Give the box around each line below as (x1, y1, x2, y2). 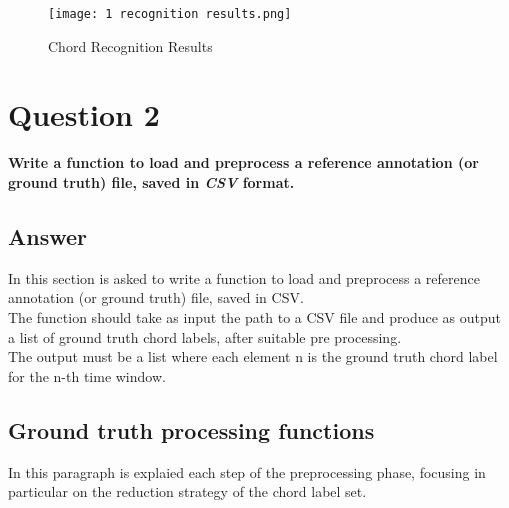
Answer (8, 220, 88, 251)
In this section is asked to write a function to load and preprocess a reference (8, 267, 480, 288)
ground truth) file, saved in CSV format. (8, 171, 295, 192)
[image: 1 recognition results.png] (48, 7, 292, 21)
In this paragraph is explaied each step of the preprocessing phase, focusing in (8, 461, 486, 482)
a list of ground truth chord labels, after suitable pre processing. (8, 326, 402, 347)
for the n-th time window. (8, 365, 166, 386)
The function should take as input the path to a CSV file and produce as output (8, 306, 502, 327)
